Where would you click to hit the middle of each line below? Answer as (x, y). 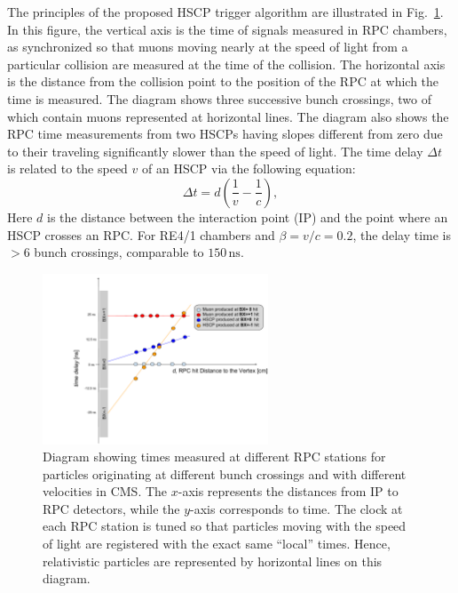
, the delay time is (402, 234)
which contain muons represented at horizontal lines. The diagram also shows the (228, 116)
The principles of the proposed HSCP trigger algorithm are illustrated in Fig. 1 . (225, 12)
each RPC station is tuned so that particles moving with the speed (225, 526)
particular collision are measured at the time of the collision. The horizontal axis (226, 64)
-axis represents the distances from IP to (288, 491)
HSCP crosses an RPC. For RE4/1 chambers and (141, 234)
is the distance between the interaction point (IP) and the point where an (248, 216)
